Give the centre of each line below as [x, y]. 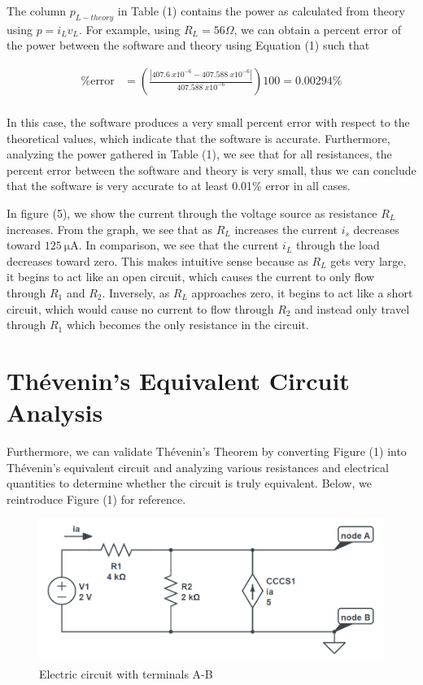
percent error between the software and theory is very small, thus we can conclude [211, 169]
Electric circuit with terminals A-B [126, 673]
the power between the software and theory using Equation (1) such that [188, 45]
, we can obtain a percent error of [317, 29]
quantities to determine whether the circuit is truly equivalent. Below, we [189, 483]
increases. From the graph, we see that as [109, 229]
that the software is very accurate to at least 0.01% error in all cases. [179, 186]
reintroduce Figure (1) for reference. [96, 499]
